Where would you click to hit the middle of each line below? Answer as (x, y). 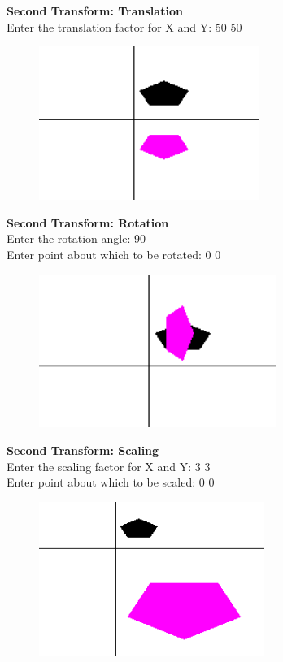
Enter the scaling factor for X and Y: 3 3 (109, 466)
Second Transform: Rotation (88, 222)
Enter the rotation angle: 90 (76, 238)
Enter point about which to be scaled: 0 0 (111, 482)
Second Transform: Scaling (83, 450)
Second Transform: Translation (95, 11)
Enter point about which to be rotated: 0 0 (114, 254)
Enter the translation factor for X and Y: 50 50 (124, 26)
